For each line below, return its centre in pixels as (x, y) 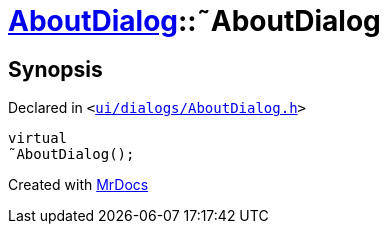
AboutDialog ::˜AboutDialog (194, 21)
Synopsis (55, 69)
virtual (38, 138)
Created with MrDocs (78, 185)
